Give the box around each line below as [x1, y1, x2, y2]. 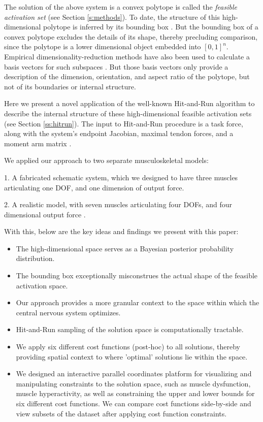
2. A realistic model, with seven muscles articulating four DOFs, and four [4, 199, 232, 210]
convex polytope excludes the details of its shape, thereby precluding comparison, [4, 31, 258, 42]
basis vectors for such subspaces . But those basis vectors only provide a [4, 61, 228, 72]
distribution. [16, 253, 55, 264]
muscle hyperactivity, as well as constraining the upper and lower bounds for [16, 388, 255, 399]
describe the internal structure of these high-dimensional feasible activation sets [4, 108, 252, 118]
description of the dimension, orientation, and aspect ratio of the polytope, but [4, 71, 250, 82]
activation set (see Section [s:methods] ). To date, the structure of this [4, 11, 220, 22]
